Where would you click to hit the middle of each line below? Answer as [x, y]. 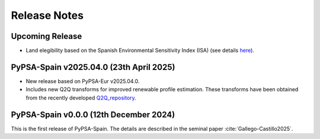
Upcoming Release [47, 36]
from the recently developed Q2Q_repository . [81, 98]
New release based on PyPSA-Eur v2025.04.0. [83, 81]
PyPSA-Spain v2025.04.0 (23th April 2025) [93, 67]
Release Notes [47, 15]
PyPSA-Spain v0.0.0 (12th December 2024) [93, 115]
